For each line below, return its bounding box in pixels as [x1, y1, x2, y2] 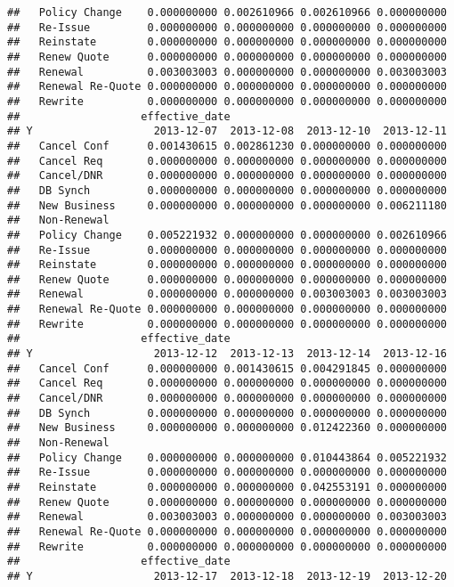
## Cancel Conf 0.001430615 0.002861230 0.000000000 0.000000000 [7, 139, 447, 152]
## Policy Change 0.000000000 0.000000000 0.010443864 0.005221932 [7, 451, 447, 464]
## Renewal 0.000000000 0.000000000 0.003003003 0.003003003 [7, 288, 447, 301]
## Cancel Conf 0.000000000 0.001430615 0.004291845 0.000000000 [7, 362, 447, 375]
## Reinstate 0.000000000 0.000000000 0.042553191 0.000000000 [7, 481, 447, 493]
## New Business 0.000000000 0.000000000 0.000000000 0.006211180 [7, 199, 447, 212]
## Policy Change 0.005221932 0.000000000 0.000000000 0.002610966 [7, 228, 447, 241]
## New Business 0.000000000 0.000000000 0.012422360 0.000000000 [7, 421, 447, 435]
